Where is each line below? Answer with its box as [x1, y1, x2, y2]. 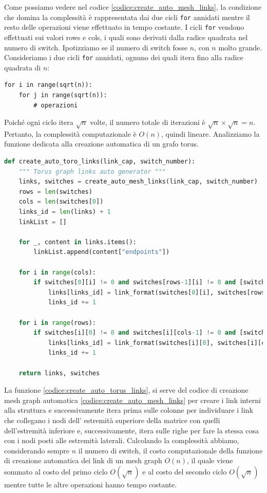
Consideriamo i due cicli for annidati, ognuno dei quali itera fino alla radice [4, 52, 243, 63]
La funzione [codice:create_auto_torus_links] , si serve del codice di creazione [4, 385, 249, 395]
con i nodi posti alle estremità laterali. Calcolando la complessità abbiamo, [4, 435, 239, 446]
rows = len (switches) [18, 188, 92, 195]
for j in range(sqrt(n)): [18, 91, 107, 99]
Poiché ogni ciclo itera [4, 117, 73, 127]
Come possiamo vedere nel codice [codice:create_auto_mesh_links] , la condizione [4, 2, 261, 12]
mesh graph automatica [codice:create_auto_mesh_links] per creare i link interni [4, 394, 261, 405]
